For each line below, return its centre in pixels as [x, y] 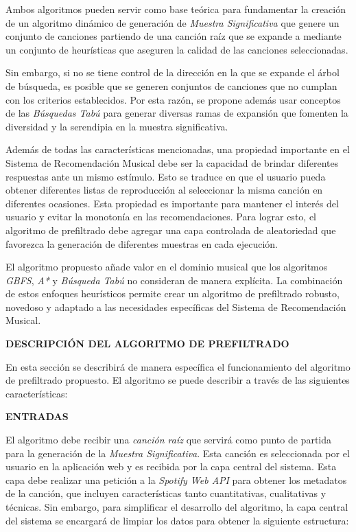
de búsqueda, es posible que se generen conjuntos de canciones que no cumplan [171, 85]
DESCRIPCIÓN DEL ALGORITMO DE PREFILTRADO [147, 344]
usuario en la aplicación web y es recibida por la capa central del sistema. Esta [171, 466]
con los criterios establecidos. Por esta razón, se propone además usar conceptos [173, 99]
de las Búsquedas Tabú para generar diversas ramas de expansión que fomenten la [177, 113]
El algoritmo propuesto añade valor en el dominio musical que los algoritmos [167, 267]
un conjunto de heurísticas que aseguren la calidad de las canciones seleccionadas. [177, 49]
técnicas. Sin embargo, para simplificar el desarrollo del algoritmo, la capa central [177, 507]
